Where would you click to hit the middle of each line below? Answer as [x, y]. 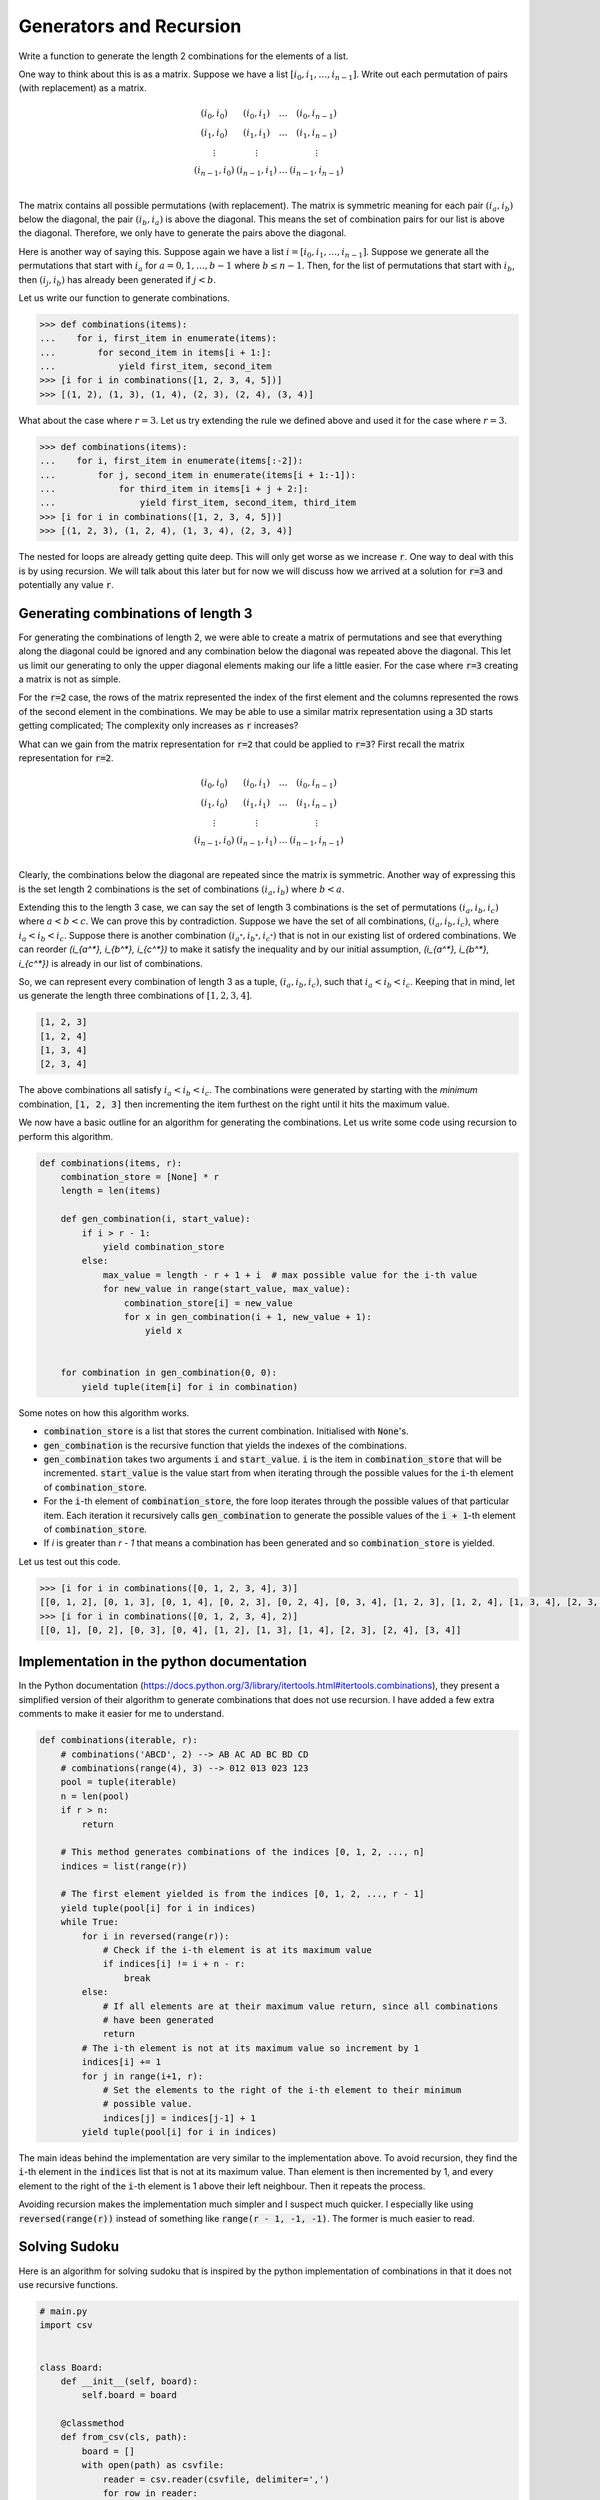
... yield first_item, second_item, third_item [198, 503]
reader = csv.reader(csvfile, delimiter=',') [216, 2479]
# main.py [63, 2311]
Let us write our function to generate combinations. [124, 297]
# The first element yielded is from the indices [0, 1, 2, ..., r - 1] [242, 1894]
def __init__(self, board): [129, 2381]
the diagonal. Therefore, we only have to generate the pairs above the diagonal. [182, 233]
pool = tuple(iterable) [118, 1782]
